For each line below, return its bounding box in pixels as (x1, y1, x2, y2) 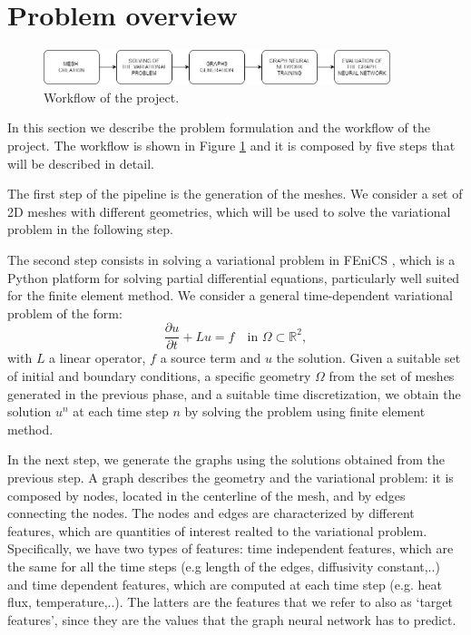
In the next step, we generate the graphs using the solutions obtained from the (7, 450, 445, 469)
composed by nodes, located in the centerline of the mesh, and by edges (7, 485, 406, 504)
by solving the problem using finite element (184, 402, 426, 421)
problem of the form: (7, 303, 123, 322)
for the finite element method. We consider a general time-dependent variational (7, 286, 454, 305)
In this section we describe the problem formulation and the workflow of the (7, 118, 430, 137)
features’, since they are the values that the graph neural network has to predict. (7, 610, 456, 629)
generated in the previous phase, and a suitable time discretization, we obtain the (7, 384, 461, 403)
